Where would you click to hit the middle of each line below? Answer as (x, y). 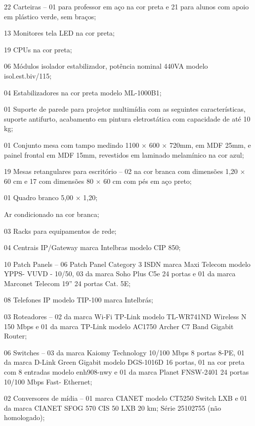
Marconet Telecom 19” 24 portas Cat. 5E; (67, 283)
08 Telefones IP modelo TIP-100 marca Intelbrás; (79, 300)
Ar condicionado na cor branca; (52, 214)
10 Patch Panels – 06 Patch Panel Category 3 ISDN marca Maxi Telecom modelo (127, 264)
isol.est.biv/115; (28, 75)
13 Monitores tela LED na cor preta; (59, 33)
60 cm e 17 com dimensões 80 (49, 181)
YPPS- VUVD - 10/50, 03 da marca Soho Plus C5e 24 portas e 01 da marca (120, 274)
